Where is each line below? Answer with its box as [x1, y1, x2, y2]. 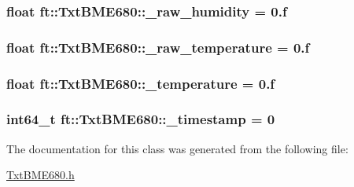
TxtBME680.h [6, 167, 75, 183]
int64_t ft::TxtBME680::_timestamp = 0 [6, 109, 275, 129]
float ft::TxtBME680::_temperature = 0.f [6, 73, 275, 93]
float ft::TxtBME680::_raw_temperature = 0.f [6, 37, 310, 57]
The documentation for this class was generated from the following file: [6, 140, 348, 156]
